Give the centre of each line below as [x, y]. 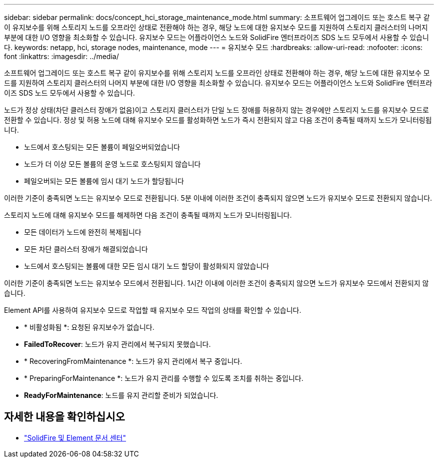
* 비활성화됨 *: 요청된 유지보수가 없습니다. [89, 327]
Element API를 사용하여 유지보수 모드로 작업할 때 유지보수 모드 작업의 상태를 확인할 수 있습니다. [153, 310]
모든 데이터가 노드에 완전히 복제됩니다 [83, 232]
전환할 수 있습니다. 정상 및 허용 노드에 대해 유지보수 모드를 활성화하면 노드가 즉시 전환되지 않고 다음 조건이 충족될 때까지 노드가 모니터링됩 [218, 120]
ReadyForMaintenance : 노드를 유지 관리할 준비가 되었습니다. [121, 395]
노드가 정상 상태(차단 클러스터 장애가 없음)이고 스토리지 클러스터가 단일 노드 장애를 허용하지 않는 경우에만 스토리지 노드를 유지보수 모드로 [216, 110]
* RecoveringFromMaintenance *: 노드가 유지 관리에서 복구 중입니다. [133, 361]
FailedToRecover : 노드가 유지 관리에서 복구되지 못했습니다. [117, 344]
